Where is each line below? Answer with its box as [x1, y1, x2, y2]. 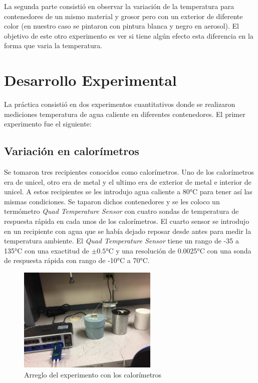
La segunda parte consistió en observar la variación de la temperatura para [4, 1, 234, 11]
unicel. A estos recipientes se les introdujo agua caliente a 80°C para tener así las [4, 186, 252, 197]
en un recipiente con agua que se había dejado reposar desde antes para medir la [4, 225, 251, 236]
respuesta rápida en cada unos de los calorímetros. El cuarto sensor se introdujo [4, 216, 249, 226]
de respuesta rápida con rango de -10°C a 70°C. [4, 255, 150, 266]
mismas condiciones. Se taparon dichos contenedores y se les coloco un [4, 196, 220, 206]
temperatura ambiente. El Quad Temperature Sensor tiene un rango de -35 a [4, 235, 239, 246]
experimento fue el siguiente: [4, 118, 92, 129]
